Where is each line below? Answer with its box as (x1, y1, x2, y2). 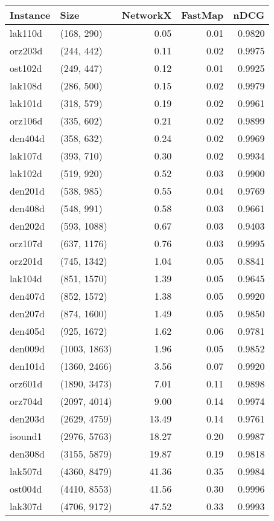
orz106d (10, 114, 43, 128)
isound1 (10, 429, 42, 443)
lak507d (10, 464, 42, 478)
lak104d (10, 271, 42, 285)
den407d (10, 289, 45, 303)
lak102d (10, 166, 42, 180)
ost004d (10, 482, 42, 496)
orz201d (10, 254, 43, 268)
